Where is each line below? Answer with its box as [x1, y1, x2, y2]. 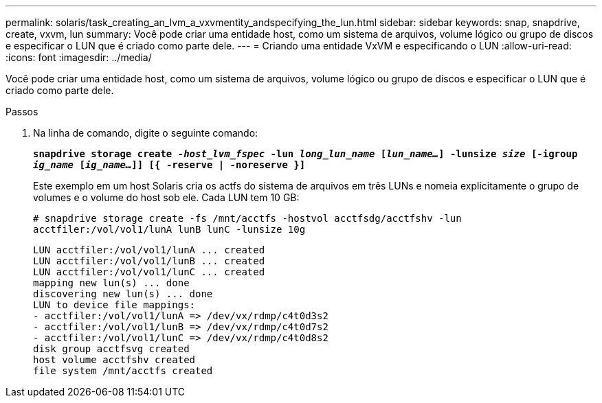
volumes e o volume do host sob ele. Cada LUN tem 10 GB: [33, 192, 300, 203]
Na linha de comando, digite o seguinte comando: [33, 127, 258, 139]
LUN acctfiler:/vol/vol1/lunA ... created [33, 244, 265, 255]
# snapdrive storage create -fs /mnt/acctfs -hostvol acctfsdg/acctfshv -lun [33, 213, 462, 224]
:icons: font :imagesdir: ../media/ [5, 51, 152, 63]
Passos [5, 106, 38, 117]
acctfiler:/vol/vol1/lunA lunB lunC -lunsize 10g [33, 224, 306, 235]
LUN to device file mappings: [33, 299, 196, 310]
